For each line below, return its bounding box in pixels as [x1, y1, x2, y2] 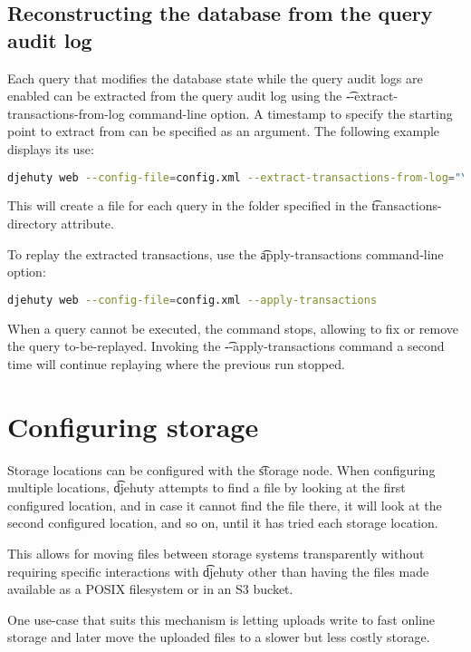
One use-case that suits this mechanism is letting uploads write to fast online [7, 609, 436, 628]
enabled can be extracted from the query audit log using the [7, 86, 342, 105]
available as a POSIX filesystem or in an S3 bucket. [7, 579, 293, 598]
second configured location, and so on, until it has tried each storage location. [7, 513, 438, 532]
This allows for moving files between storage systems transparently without [7, 543, 425, 562]
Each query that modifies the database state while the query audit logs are [7, 68, 423, 87]
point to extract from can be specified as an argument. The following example [7, 122, 440, 141]
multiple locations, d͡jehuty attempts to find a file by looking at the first [7, 478, 406, 497]
